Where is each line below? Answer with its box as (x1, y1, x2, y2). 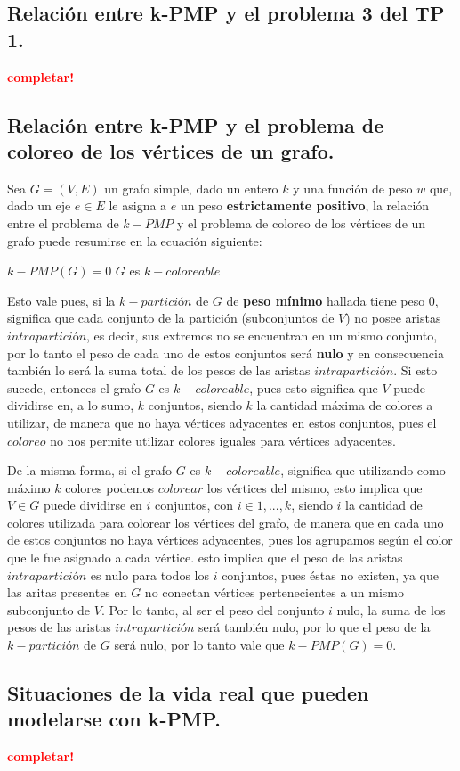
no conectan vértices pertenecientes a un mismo (144, 583, 405, 602)
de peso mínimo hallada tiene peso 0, (226, 291, 439, 309)
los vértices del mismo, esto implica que (206, 478, 423, 496)
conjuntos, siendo (148, 396, 242, 414)
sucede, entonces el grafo (7, 378, 141, 397)
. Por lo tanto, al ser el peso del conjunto (101, 600, 325, 619)
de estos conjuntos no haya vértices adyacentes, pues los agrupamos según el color (7, 530, 453, 549)
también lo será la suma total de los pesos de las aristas (7, 361, 311, 380)
